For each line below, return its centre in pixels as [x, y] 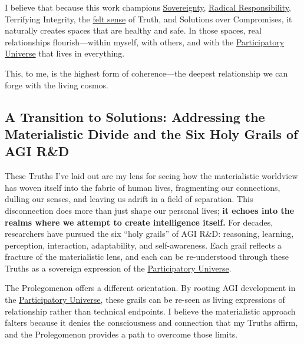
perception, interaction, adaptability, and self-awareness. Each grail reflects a [143, 245]
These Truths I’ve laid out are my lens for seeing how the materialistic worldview [151, 176]
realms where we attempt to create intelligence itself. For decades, [139, 222]
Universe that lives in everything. [65, 53]
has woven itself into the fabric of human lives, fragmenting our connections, [143, 187]
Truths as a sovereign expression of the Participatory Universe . [118, 268]
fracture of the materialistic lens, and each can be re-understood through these [147, 257]
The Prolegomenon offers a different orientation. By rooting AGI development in [150, 288]
